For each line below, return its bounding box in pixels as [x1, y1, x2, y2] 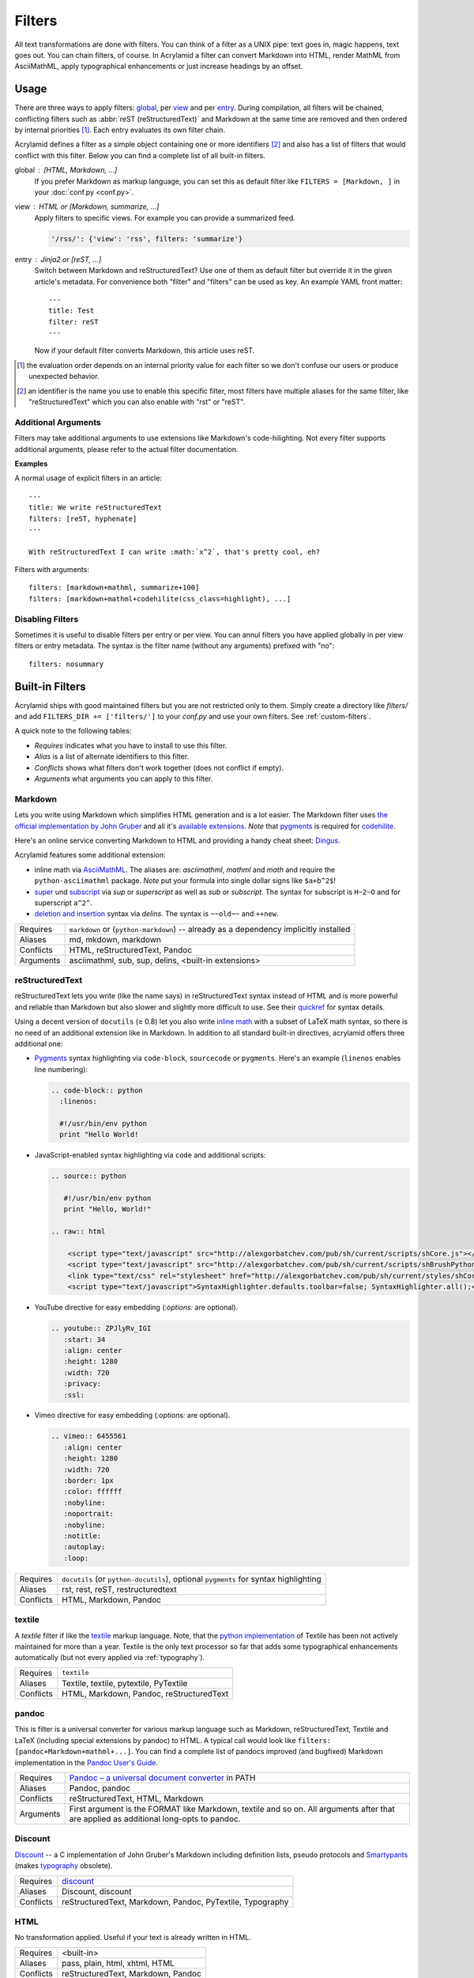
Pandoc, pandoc [69, 1783, 130, 1794]
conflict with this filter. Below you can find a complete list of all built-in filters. [14, 150, 266, 160]
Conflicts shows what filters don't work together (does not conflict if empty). [34, 763, 284, 772]
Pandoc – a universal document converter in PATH [69, 1772, 256, 1783]
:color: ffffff [63, 1487, 122, 1496]
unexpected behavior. [28, 372, 100, 381]
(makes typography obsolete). [14, 1861, 113, 1870]
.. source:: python [51, 1172, 126, 1180]
